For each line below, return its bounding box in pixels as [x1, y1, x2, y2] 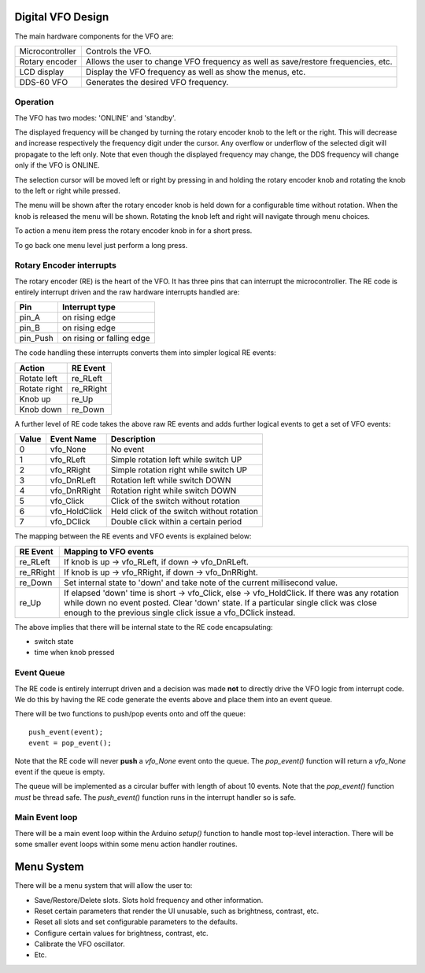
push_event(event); [28, 727, 104, 736]
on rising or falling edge [61, 333, 150, 344]
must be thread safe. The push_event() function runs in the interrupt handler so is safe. [14, 792, 297, 802]
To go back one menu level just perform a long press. [14, 240, 188, 250]
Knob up [19, 394, 51, 405]
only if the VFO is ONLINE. [14, 161, 100, 170]
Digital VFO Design [14, 10, 109, 24]
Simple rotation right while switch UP [110, 464, 248, 475]
